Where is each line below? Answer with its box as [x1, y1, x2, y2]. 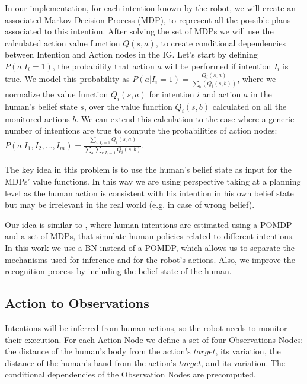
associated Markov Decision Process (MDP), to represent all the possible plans [5, 13, 291, 26]
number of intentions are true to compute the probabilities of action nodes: [5, 124, 277, 137]
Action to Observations [5, 294, 149, 312]
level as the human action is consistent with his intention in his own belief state [5, 186, 294, 199]
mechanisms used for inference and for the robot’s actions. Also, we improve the [5, 253, 295, 265]
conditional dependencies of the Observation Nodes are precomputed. [5, 368, 256, 380]
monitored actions [5, 112, 70, 125]
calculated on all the [212, 100, 287, 112]
